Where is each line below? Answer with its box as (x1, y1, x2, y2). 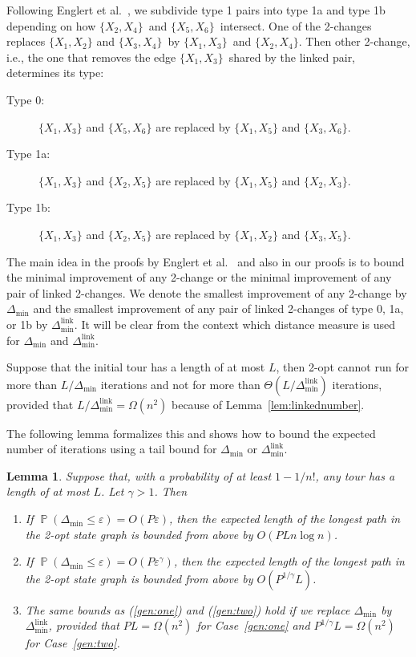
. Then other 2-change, (298, 33, 410, 50)
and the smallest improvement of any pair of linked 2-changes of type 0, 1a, (33, 300, 404, 317)
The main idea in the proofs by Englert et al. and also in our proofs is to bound (6, 253, 405, 270)
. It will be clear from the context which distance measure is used (74, 315, 395, 332)
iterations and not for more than (100, 375, 261, 392)
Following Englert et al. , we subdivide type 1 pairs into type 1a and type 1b (6, 2, 386, 18)
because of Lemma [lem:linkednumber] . (171, 395, 365, 412)
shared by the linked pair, (228, 48, 356, 65)
